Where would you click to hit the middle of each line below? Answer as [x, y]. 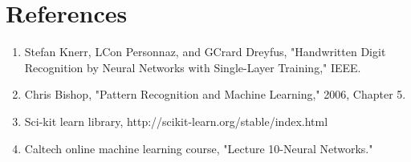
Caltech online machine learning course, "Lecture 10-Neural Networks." [199, 148]
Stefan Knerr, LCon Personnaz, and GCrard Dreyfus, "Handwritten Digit [205, 52]
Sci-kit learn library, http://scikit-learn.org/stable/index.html [176, 121]
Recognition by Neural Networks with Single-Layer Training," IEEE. [193, 67]
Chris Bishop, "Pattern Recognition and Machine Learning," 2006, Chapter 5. [215, 94]
